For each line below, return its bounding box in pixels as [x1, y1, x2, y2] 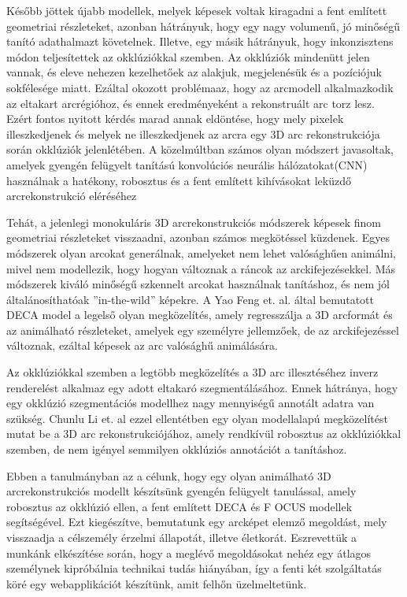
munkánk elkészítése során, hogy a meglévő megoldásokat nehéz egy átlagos [6, 544, 372, 561]
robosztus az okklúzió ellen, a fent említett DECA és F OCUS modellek [6, 498, 353, 514]
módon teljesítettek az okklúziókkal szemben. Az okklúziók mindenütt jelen [6, 48, 370, 65]
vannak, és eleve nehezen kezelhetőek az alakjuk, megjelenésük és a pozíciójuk [6, 64, 382, 80]
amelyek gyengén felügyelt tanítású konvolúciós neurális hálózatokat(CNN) [6, 156, 368, 172]
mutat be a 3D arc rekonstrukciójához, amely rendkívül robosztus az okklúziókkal [6, 425, 401, 442]
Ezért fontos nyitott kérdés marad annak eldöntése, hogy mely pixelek [6, 110, 344, 127]
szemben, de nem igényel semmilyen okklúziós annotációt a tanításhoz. [6, 441, 347, 458]
